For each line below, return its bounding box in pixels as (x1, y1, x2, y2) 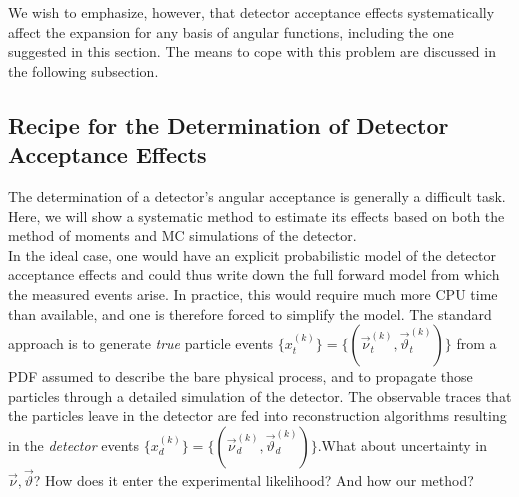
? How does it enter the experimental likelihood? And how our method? (33, 470, 474, 491)
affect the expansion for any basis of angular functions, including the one (8, 21, 454, 42)
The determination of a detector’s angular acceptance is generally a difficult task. (8, 185, 506, 206)
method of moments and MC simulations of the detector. (8, 225, 357, 246)
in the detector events (8, 434, 140, 455)
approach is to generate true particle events (8, 333, 274, 354)
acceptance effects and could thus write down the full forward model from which (8, 264, 500, 285)
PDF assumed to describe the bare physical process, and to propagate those (8, 366, 473, 387)
